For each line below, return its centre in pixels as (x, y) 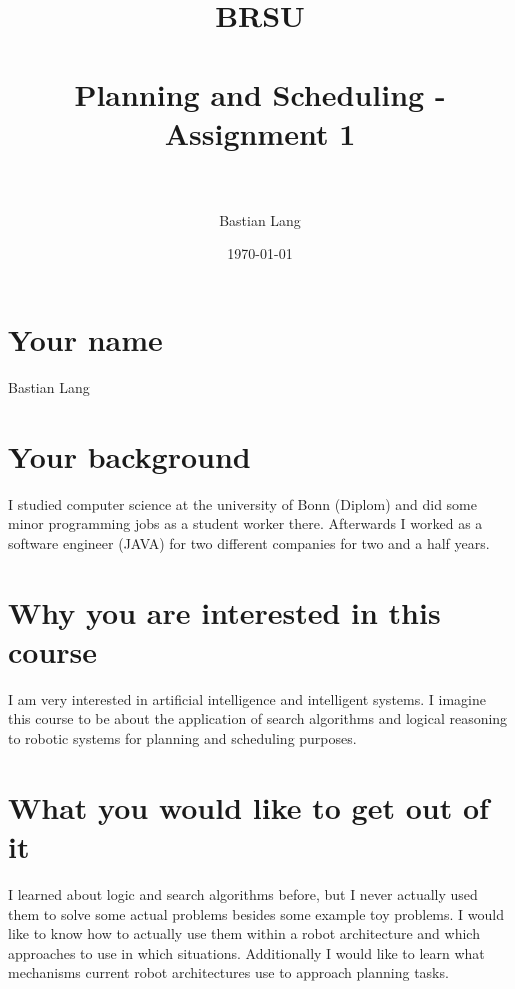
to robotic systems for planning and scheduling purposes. (182, 738)
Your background (129, 455)
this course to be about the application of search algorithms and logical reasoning (258, 718)
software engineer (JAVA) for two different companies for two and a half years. (249, 542)
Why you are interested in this (224, 611)
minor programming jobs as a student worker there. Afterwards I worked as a (245, 523)
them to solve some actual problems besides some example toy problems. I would (256, 913)
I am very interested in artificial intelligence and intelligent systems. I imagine (247, 698)
